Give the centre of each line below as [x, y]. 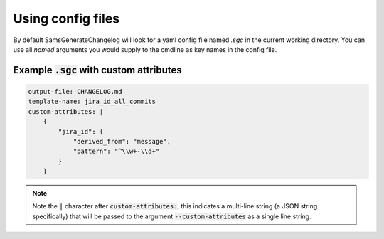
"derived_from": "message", [122, 141]
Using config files [66, 18]
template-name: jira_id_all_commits [92, 102]
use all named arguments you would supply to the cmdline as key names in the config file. [145, 49]
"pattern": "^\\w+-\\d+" [116, 152]
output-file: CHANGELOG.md [75, 91]
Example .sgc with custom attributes [97, 70]
